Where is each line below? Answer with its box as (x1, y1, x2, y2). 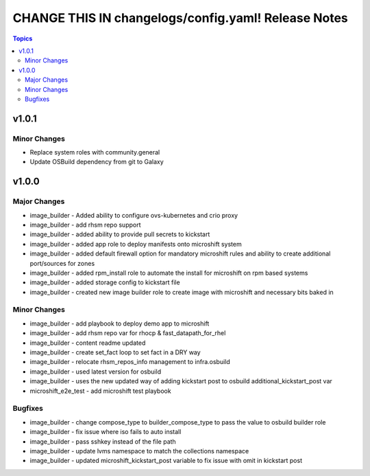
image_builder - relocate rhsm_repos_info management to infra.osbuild (29, 358, 231, 366)
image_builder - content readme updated (29, 339, 146, 347)
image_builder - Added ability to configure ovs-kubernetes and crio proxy (29, 211, 238, 219)
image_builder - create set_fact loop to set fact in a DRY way (29, 348, 201, 356)
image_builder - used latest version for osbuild (29, 367, 161, 376)
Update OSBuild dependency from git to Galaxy (29, 158, 164, 166)
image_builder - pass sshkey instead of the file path (29, 437, 176, 446)
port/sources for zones (29, 259, 95, 267)
